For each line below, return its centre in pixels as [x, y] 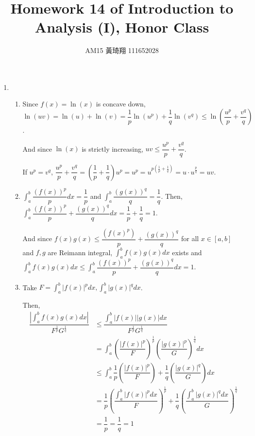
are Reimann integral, [80, 252]
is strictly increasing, [112, 148]
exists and [187, 252]
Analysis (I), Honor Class [122, 27]
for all [190, 238]
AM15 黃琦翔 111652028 [122, 50]
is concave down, [121, 103]
